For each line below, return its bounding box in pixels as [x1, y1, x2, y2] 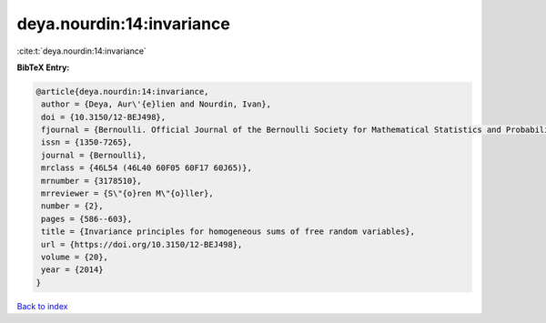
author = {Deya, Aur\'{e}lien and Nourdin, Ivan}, [41, 99, 272, 109]
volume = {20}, [41, 252, 109, 262]
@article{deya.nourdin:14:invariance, [35, 86, 209, 96]
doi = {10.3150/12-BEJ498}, [41, 112, 167, 122]
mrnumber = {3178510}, [41, 176, 143, 186]
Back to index [16, 300, 68, 311]
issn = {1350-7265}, [41, 137, 133, 147]
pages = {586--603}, [41, 214, 133, 224]
